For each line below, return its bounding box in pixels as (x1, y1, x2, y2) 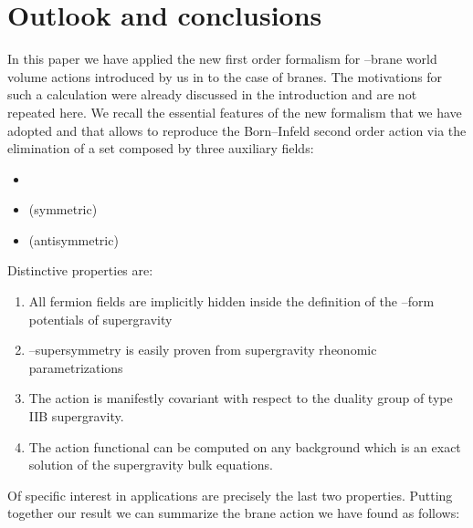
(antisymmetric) (28, 230, 119, 249)
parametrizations (28, 357, 123, 377)
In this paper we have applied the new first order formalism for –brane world (7, 49, 437, 68)
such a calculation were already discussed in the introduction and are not (7, 85, 417, 104)
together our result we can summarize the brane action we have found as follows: (7, 503, 460, 523)
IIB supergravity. (28, 407, 124, 426)
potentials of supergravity (28, 309, 173, 328)
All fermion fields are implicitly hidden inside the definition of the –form (28, 292, 435, 311)
